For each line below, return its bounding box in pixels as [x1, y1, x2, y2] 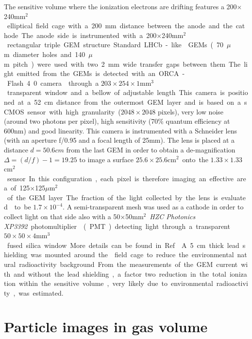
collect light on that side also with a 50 [4, 211, 120, 222]
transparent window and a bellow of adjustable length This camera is [7, 87, 225, 97]
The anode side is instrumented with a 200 [21, 30, 157, 40]
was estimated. [18, 287, 64, 298]
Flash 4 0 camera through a [7, 77, 99, 88]
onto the [182, 154, 208, 164]
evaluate [221, 192, 246, 202]
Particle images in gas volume [4, 316, 208, 336]
